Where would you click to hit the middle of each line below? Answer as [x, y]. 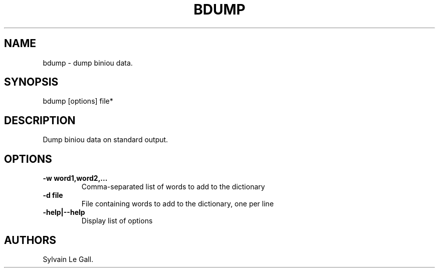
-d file [53, 195]
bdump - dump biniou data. [88, 63]
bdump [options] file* [78, 101]
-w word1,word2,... [75, 178]
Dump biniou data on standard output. [105, 140]
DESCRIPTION [40, 120]
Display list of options [117, 221]
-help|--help [64, 212]
